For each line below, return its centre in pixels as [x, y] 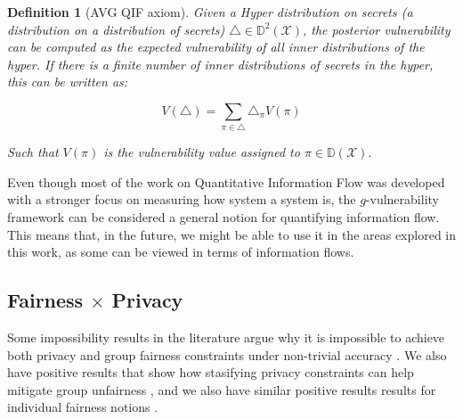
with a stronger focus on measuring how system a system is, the [182, 199]
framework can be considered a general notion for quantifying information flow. [223, 217]
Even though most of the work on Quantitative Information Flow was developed [226, 181]
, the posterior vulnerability [376, 29]
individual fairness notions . [83, 407]
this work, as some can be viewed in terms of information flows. [181, 252]
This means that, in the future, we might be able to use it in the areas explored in [232, 234]
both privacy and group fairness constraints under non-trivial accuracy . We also [227, 354]
